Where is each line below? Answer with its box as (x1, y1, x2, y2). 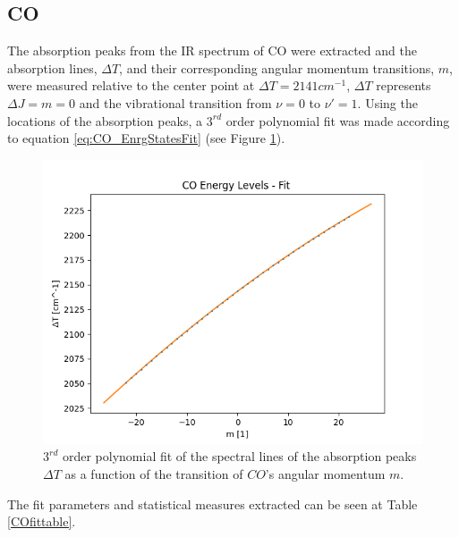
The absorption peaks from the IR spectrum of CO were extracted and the (7, 41, 417, 60)
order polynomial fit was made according (225, 111, 450, 130)
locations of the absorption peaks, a (7, 111, 203, 130)
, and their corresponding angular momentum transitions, (119, 58, 435, 77)
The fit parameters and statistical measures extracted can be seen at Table (7, 494, 418, 513)
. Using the (357, 93, 418, 112)
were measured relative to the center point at (7, 76, 255, 95)
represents (376, 76, 431, 95)
